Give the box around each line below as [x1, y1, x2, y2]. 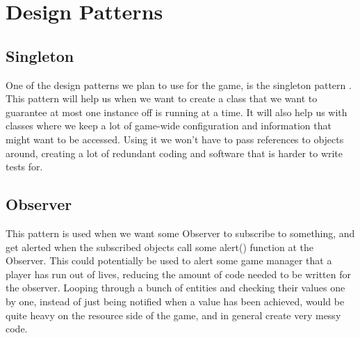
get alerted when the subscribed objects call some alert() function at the [6, 239, 313, 254]
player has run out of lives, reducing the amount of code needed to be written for [6, 266, 351, 281]
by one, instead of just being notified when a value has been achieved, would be [6, 293, 345, 308]
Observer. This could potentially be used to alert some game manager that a [6, 253, 332, 268]
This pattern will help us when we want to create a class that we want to [6, 91, 318, 106]
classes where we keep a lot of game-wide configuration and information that [6, 118, 332, 133]
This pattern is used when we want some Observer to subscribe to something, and [6, 225, 355, 240]
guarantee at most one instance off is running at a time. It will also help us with [6, 104, 347, 119]
